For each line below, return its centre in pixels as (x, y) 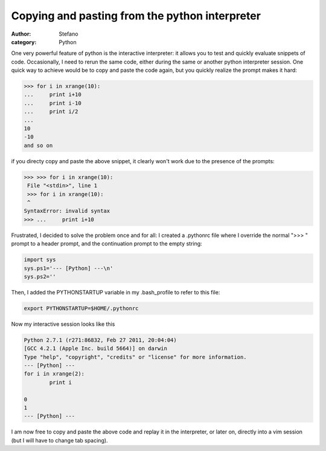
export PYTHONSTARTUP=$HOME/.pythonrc (81, 308)
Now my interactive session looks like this (63, 324)
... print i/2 (51, 112)
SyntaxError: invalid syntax (67, 211)
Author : (21, 34)
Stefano (69, 34)
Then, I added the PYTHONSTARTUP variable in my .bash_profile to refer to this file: (116, 292)
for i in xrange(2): (54, 374)
